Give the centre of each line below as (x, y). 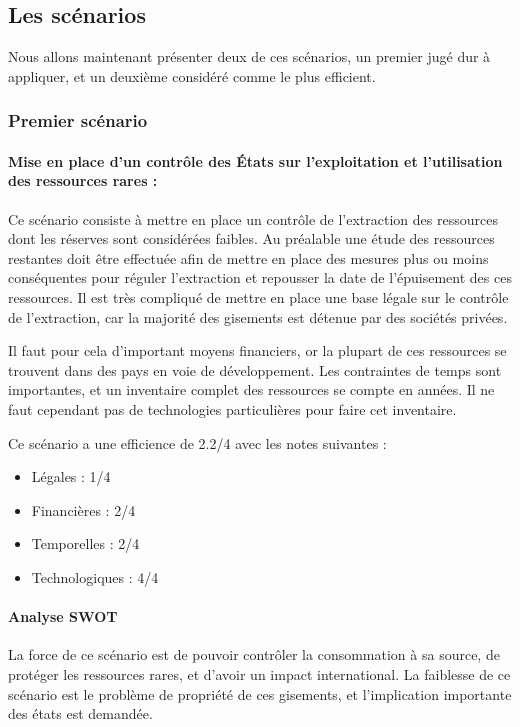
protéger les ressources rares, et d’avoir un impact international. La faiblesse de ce (259, 673)
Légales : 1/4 (71, 476)
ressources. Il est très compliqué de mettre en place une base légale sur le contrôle (258, 297)
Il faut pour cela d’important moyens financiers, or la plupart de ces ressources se (257, 350)
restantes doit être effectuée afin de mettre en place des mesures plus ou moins (248, 257)
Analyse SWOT (63, 616)
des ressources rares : (83, 180)
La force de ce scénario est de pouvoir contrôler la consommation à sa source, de (254, 654)
